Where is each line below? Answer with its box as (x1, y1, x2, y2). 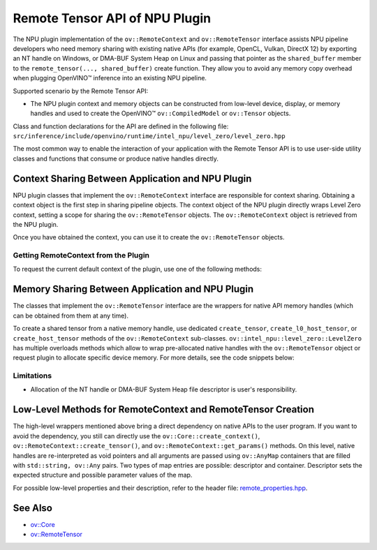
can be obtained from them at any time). (13, 311, 129, 320)
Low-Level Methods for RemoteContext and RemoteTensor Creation (13, 403, 314, 415)
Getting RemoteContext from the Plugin (13, 251, 150, 260)
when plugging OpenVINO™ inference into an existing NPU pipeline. (13, 74, 207, 82)
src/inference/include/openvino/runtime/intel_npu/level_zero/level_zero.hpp (13, 133, 286, 140)
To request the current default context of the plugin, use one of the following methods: (13, 265, 262, 274)
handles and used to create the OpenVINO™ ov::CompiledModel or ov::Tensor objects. (30, 109, 291, 118)
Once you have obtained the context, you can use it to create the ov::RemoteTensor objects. (13, 233, 285, 241)
